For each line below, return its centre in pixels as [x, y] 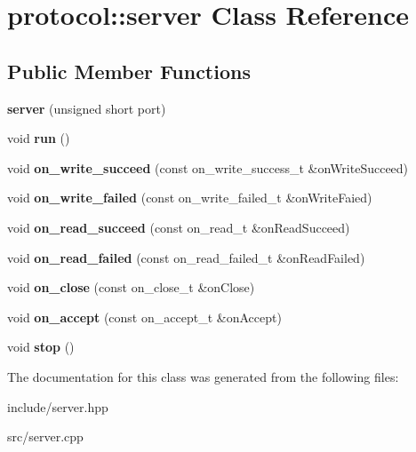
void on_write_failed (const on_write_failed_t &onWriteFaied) [190, 198]
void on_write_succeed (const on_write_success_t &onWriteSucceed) [208, 167]
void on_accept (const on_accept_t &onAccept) [144, 317]
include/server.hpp [58, 406]
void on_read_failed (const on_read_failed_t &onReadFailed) [186, 257]
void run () [39, 138]
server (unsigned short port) [87, 108]
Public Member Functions [129, 71]
